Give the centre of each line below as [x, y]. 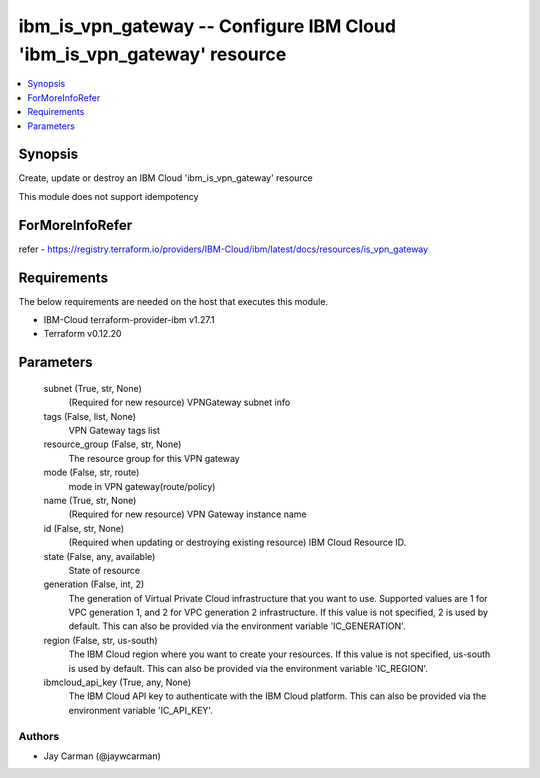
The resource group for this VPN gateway [154, 458]
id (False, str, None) [84, 528]
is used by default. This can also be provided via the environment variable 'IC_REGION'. [248, 668]
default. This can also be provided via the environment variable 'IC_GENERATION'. [237, 626]
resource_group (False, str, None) [112, 444]
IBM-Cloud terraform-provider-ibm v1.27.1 [129, 320]
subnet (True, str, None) [92, 388]
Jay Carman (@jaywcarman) [102, 756]
